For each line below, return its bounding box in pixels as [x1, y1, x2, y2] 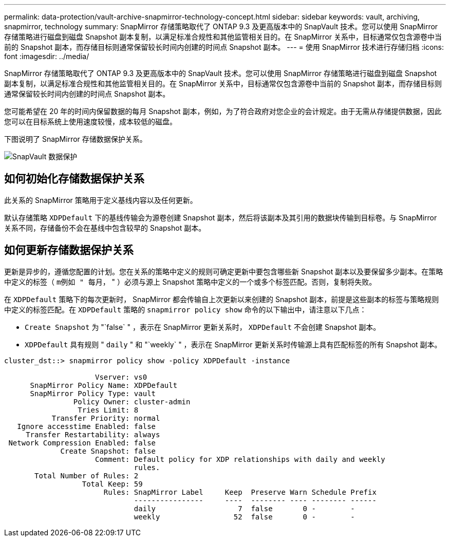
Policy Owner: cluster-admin [73, 397, 191, 406]
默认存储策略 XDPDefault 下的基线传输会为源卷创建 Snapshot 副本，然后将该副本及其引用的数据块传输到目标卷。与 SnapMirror [4, 213, 437, 222]
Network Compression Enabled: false [8, 438, 156, 447]
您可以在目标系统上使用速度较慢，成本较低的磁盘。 [4, 117, 177, 126]
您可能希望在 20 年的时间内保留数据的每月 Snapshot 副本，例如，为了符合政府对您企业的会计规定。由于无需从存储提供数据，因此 [4, 107, 442, 116]
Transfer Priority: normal [51, 414, 160, 422]
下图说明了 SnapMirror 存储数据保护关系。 [4, 135, 147, 143]
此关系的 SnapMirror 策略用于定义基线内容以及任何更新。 [4, 195, 197, 204]
